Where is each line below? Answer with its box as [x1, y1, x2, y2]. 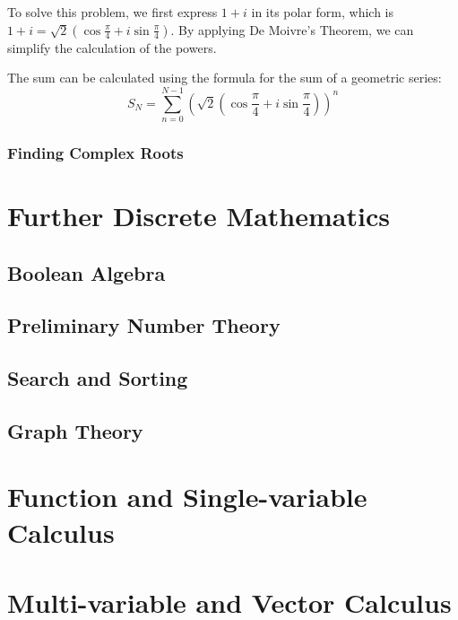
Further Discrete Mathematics [7, 196, 390, 233]
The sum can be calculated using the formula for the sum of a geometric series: [7, 68, 442, 87]
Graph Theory [7, 416, 143, 444]
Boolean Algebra [7, 258, 166, 286]
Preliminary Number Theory [7, 311, 281, 339]
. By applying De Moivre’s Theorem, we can [170, 20, 414, 39]
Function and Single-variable [7, 478, 367, 515]
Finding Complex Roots [7, 141, 184, 163]
